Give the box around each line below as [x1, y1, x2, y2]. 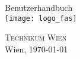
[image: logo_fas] [5, 14, 77, 23]
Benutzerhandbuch [5, 1, 73, 13]
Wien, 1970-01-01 [5, 42, 68, 55]
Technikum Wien [5, 31, 67, 44]
